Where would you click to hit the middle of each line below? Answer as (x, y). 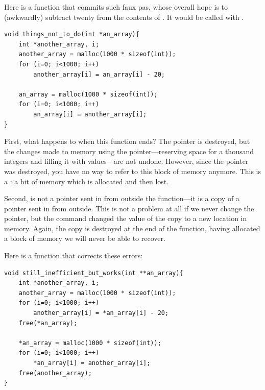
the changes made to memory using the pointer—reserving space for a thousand (129, 151)
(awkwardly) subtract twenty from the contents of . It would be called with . (124, 17)
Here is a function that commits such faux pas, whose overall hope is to (116, 7)
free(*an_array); (48, 323)
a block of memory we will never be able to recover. (85, 238)
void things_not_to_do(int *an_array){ (72, 34)
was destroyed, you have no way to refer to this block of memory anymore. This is (132, 171)
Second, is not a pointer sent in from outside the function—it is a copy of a (122, 198)
